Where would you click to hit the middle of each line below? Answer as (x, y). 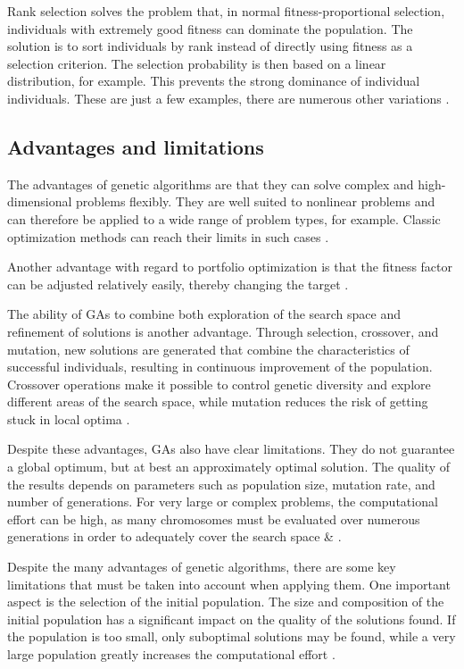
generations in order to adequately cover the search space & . (174, 536)
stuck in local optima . (69, 418)
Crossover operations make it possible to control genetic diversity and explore (219, 384)
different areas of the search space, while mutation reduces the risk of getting (218, 401)
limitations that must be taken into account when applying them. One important (229, 584)
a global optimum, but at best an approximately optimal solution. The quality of (229, 467)
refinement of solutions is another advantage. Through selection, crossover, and (223, 331)
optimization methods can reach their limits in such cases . (168, 236)
